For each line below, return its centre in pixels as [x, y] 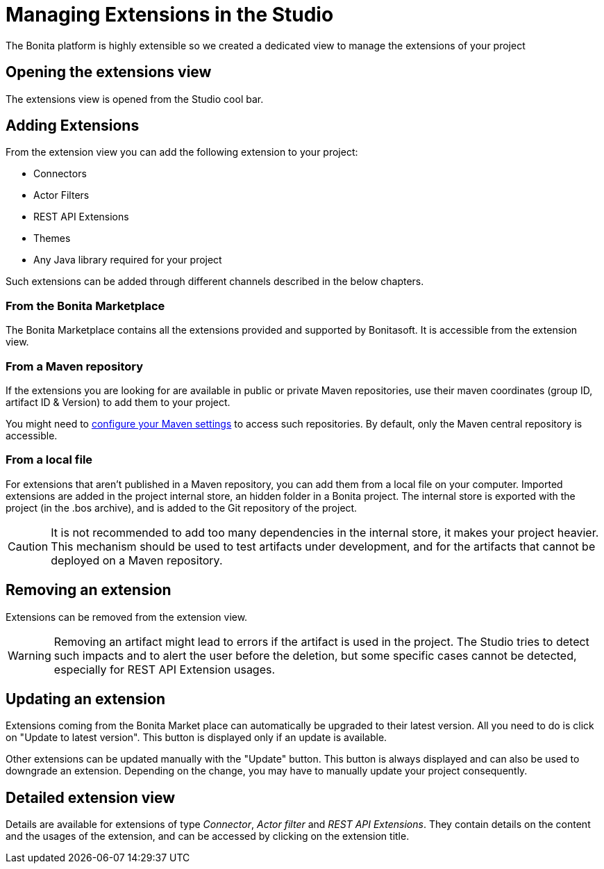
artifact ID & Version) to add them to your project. [118, 402]
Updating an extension [86, 699]
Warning [30, 655]
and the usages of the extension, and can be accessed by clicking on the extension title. [208, 836]
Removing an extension [89, 590]
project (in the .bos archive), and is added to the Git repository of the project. [182, 507]
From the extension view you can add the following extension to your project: [182, 152]
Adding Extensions [73, 126]
